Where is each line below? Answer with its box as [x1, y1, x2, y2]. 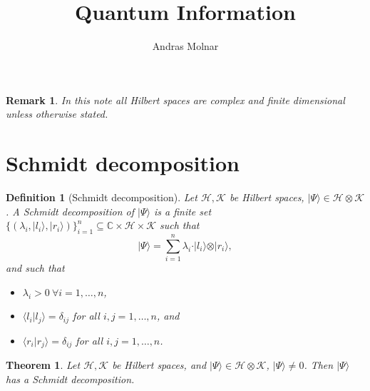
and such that [6, 260, 65, 275]
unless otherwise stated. [6, 106, 108, 121]
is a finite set [153, 203, 212, 218]
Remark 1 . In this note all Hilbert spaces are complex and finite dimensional [6, 92, 345, 107]
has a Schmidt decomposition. [6, 371, 135, 386]
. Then [304, 357, 334, 372]
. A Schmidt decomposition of [6, 203, 135, 218]
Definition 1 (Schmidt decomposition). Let [6, 190, 197, 205]
